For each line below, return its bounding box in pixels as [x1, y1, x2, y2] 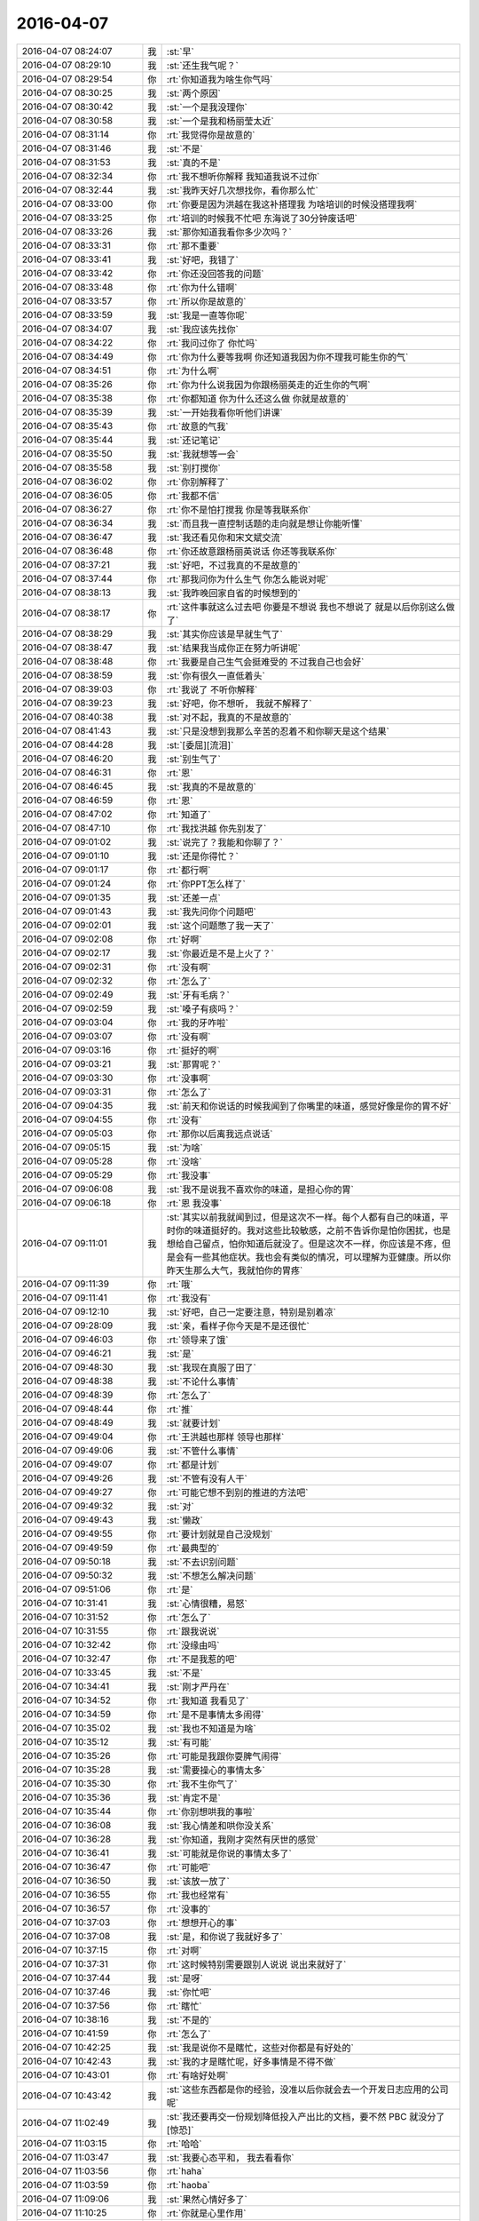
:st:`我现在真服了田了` [166, 1361, 257, 1373]
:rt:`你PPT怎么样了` [166, 878, 246, 890]
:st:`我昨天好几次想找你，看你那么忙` [166, 184, 319, 196]
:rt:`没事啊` [166, 1071, 211, 1084]
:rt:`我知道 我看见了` [166, 1694, 249, 1707]
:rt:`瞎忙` [166, 2000, 202, 2012]
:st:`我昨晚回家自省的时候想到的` [166, 586, 302, 599]
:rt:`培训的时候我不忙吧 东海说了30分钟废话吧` [166, 211, 358, 224]
